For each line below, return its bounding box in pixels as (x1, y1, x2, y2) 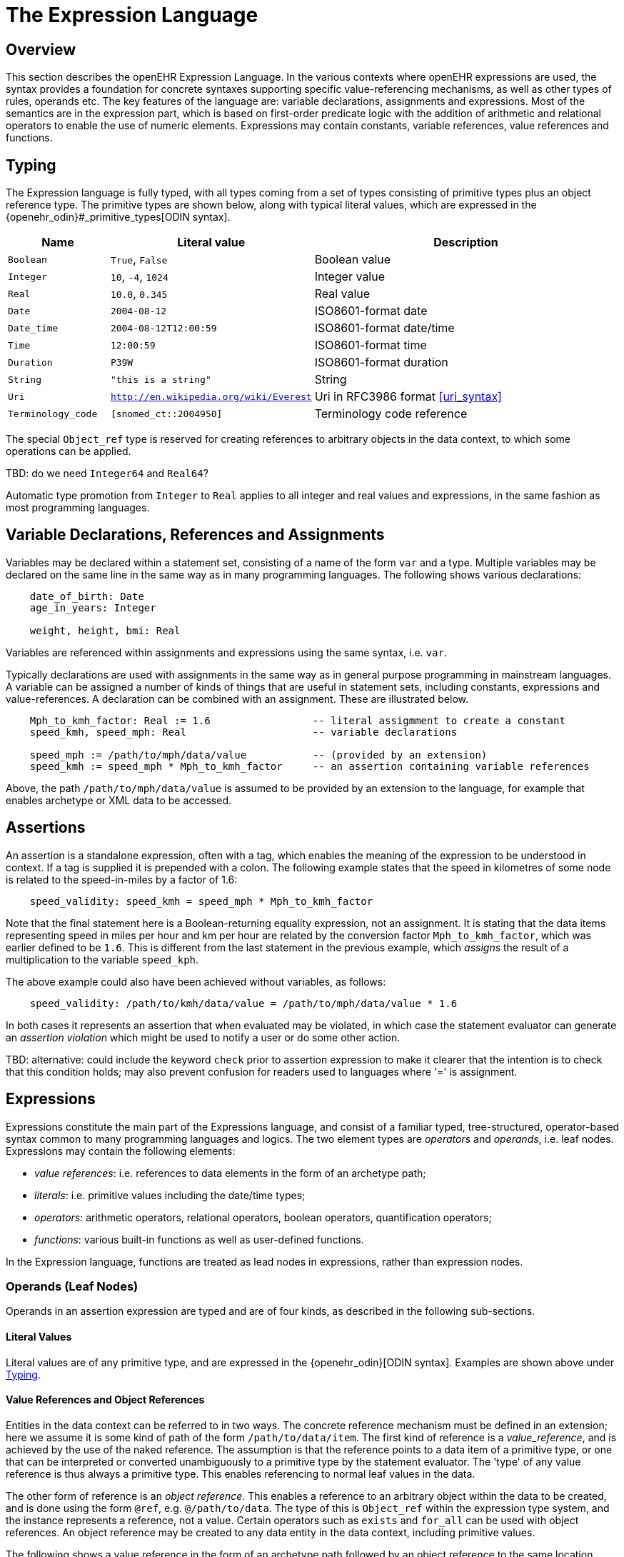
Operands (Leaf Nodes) (6, 1278, 139, 1293)
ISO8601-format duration (314, 355, 448, 370)
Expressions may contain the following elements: (6, 1144, 236, 1157)
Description (433, 235, 498, 250)
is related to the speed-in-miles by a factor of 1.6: (6, 873, 238, 886)
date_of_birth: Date (29, 590, 144, 602)
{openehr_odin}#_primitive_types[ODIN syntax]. (6, 211, 231, 224)
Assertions (6, 818, 86, 837)
